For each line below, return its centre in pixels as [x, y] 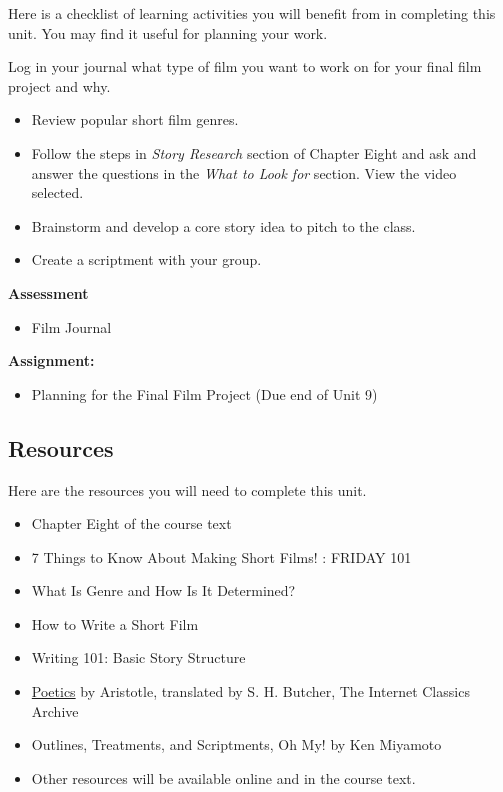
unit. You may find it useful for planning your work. [168, 32]
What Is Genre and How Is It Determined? [163, 590]
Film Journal [71, 326]
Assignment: [51, 360]
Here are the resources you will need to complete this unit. [187, 489]
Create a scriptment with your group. [146, 259]
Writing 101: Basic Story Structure [138, 657]
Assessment [48, 292]
